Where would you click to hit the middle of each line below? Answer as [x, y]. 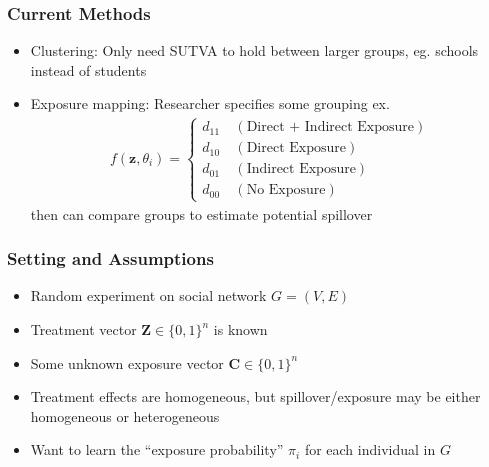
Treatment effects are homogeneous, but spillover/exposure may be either [255, 396]
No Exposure [286, 190]
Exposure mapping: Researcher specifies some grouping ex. [210, 103]
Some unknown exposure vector [127, 362]
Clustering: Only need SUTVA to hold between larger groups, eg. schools [254, 50]
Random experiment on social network [148, 295]
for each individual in [370, 449]
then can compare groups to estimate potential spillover [201, 213]
